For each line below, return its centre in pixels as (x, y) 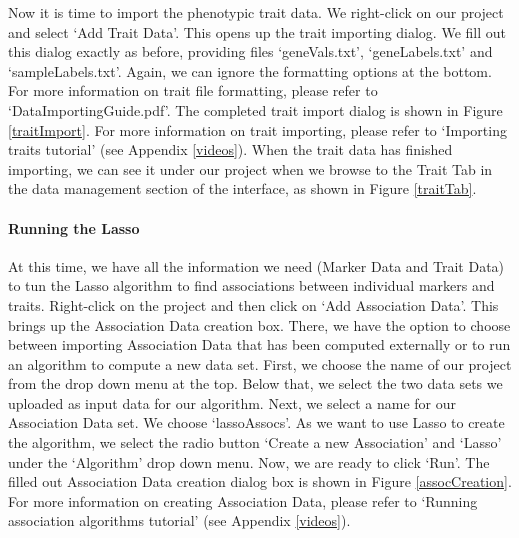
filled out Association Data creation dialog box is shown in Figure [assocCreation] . (260, 481)
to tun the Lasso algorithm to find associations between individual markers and (251, 285)
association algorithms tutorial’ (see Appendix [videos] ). (179, 520)
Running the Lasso (74, 227)
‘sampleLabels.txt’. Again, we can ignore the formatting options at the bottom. (250, 70)
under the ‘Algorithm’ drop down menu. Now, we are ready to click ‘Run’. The (249, 461)
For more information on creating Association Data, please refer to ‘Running (243, 500)
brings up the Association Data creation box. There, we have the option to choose (259, 324)
